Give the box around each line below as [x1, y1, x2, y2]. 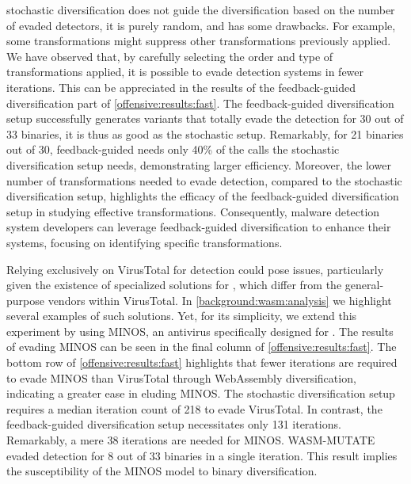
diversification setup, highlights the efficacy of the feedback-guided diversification [6, 188, 399, 204]
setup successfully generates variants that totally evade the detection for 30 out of [6, 110, 404, 127]
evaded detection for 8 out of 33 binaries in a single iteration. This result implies [6, 447, 398, 463]
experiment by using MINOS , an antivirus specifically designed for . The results [6, 322, 394, 339]
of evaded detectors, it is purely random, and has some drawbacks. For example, [6, 17, 396, 33]
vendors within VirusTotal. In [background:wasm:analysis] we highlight [48, 292, 392, 308]
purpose [6, 292, 44, 308]
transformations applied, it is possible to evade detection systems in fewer [6, 63, 364, 80]
